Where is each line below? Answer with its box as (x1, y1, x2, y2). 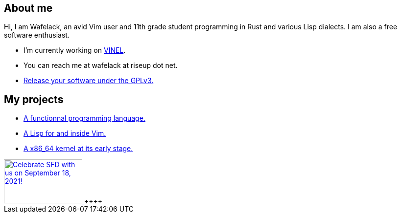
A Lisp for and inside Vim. (24, 129, 106, 138)
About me (4, 2, 53, 14)
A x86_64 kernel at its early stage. (24, 144, 133, 153)
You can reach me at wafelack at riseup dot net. (24, 61, 178, 70)
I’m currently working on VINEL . (24, 46, 126, 55)
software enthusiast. (4, 31, 70, 40)
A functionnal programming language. (24, 114, 145, 123)
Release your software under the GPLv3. (24, 76, 154, 85)
